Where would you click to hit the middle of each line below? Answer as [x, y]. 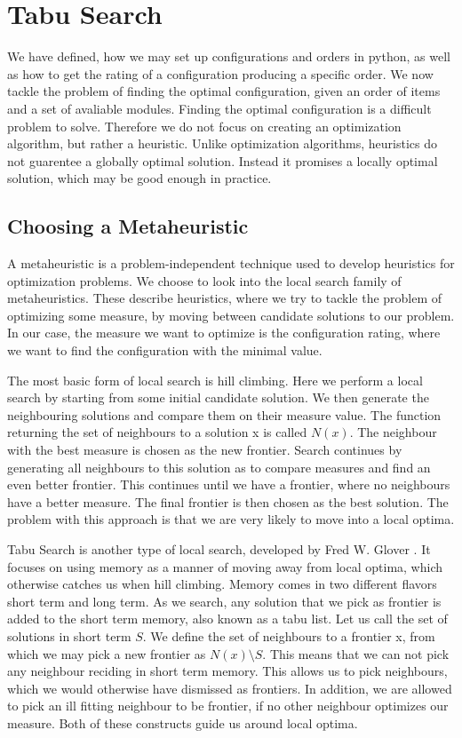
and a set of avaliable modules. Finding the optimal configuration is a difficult [219, 108]
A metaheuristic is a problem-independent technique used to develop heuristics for [231, 263]
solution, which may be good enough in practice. [139, 178]
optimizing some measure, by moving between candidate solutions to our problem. [231, 315]
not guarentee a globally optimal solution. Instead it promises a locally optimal [223, 160]
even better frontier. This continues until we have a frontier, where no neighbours [229, 484]
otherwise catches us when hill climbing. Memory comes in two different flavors [222, 584]
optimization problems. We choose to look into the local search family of [204, 280]
